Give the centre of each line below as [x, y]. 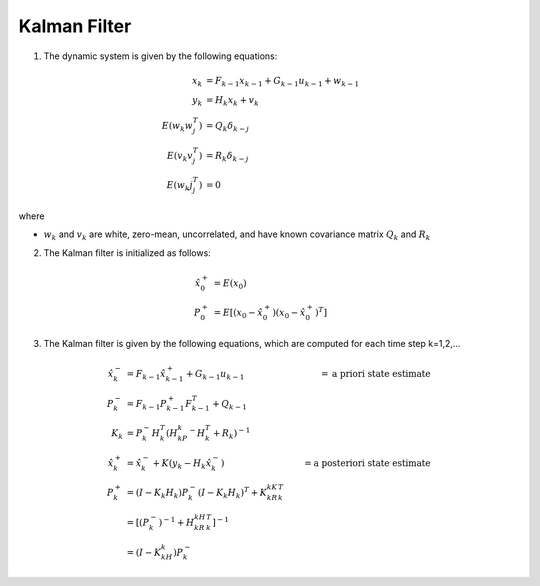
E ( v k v [180, 157]
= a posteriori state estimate [367, 463]
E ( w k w [177, 127]
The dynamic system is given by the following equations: [160, 56]
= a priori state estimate [375, 373]
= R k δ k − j [227, 157]
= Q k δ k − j [227, 127]
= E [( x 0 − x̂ [238, 313]
